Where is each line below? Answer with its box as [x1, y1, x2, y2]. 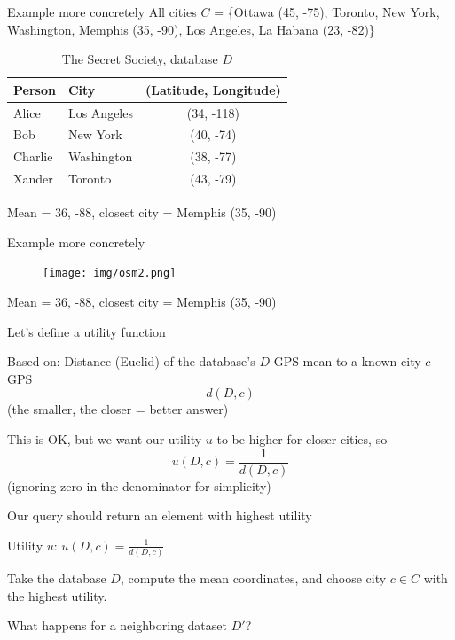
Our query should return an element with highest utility [7, 506, 312, 525]
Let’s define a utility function [7, 322, 166, 340]
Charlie [13, 147, 53, 166]
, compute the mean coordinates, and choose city [120, 569, 387, 588]
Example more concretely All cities [7, 3, 197, 20]
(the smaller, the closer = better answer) [7, 400, 229, 418]
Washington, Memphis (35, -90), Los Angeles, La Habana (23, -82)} [7, 20, 375, 38]
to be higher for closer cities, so [216, 430, 388, 449]
